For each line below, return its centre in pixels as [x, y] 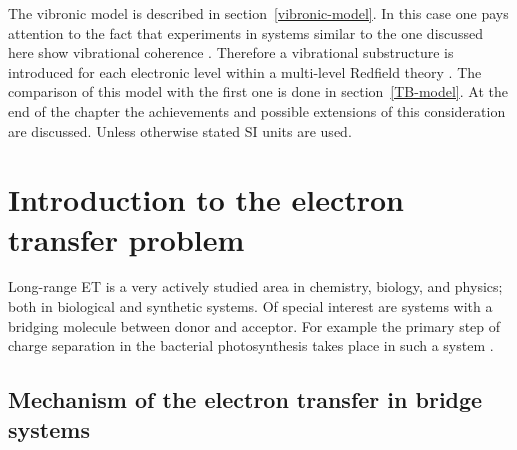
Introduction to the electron [206, 199]
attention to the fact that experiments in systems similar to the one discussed [246, 32]
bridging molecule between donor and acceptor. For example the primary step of [254, 325]
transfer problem [126, 238]
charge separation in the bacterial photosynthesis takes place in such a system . [251, 345]
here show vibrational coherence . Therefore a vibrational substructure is [231, 52]
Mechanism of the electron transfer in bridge [245, 399]
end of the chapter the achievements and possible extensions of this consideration [257, 110]
